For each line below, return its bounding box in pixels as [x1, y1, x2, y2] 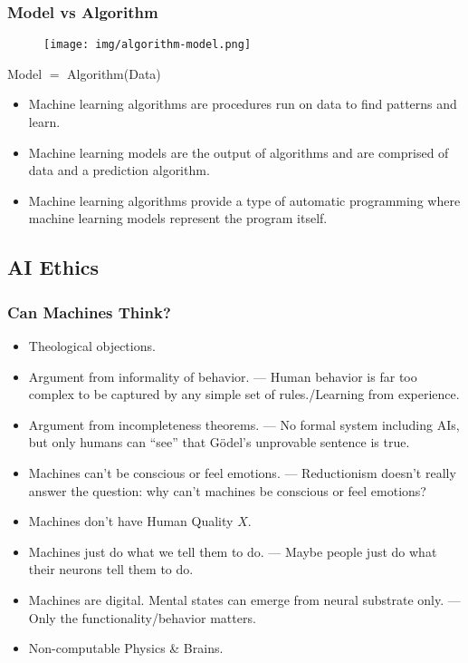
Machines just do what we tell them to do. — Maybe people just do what [28, 541, 437, 561]
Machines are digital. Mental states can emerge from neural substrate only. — [28, 590, 461, 609]
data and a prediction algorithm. [28, 161, 210, 180]
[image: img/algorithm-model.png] [43, 38, 252, 52]
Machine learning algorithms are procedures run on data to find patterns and [28, 94, 457, 113]
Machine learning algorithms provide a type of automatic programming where [28, 190, 461, 210]
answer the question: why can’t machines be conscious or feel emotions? [28, 481, 426, 500]
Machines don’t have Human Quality [28, 512, 234, 531]
